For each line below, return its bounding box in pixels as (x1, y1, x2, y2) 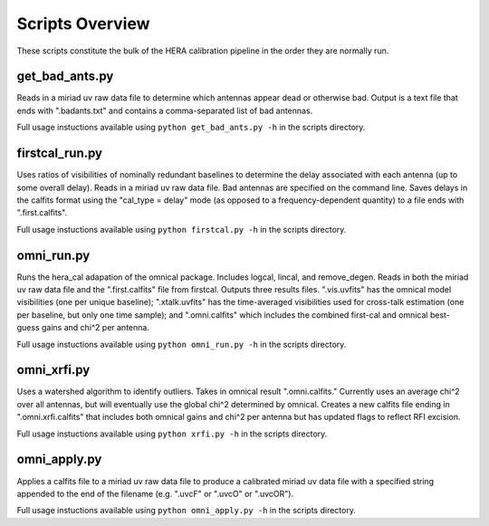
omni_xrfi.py (16, 362, 91, 378)
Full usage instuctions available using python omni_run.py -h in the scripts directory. (16, 339, 347, 349)
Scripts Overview (16, 14, 150, 33)
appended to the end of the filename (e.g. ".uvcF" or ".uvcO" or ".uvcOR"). (16, 488, 294, 499)
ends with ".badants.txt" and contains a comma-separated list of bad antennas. (16, 105, 313, 116)
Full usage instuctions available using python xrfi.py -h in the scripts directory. (16, 428, 328, 439)
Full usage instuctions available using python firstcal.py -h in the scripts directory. (16, 224, 347, 234)
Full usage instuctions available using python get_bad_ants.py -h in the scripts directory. (16, 122, 366, 133)
